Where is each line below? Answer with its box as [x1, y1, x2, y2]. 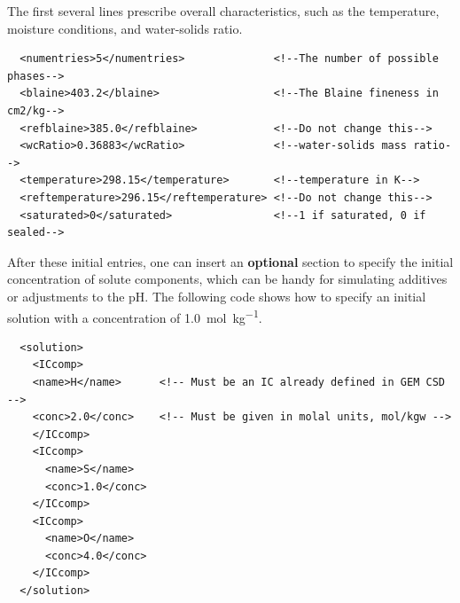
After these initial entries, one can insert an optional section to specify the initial [7, 252, 454, 270]
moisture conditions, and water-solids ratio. [7, 19, 243, 37]
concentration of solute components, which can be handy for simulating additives [7, 270, 448, 288]
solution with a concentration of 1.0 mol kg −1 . [7, 305, 262, 326]
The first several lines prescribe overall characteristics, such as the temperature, [7, 2, 440, 20]
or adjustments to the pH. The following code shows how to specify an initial [7, 286, 426, 305]
